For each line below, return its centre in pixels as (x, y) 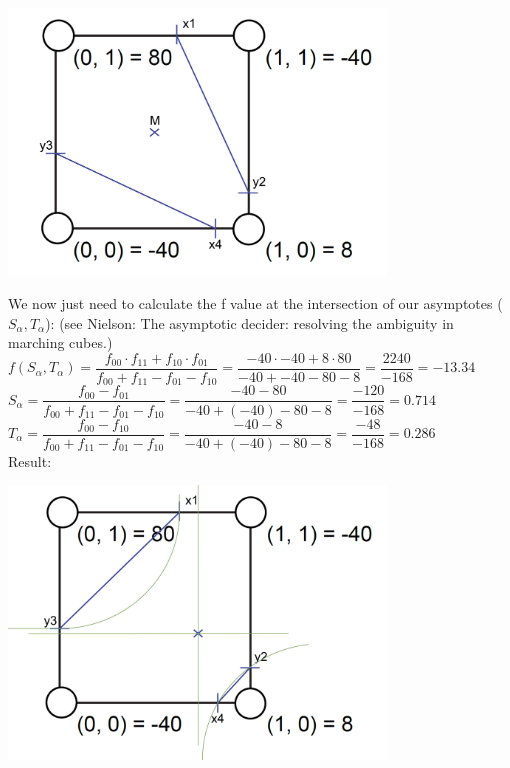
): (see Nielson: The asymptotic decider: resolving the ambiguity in (249, 322)
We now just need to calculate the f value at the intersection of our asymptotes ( (255, 303)
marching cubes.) (60, 342)
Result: (30, 460)
